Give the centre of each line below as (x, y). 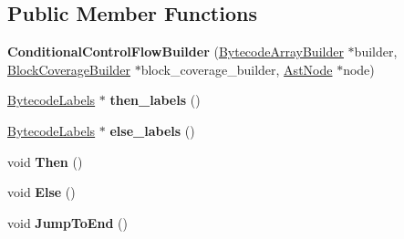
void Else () (41, 192)
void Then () (45, 161)
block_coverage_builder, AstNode (237, 69)
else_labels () (152, 130)
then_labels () (155, 100)
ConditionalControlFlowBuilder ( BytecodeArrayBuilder (176, 52)
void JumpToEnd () (67, 222)
